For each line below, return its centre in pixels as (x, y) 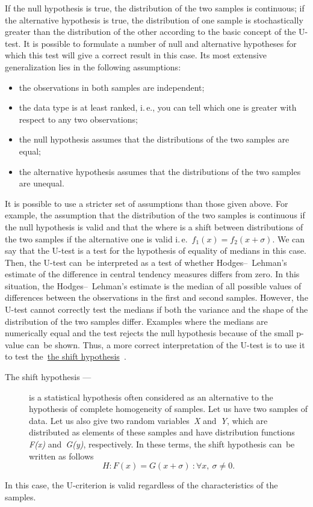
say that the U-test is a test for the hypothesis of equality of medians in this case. (156, 250)
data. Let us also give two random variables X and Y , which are (148, 420)
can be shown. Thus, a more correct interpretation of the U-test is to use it (166, 344)
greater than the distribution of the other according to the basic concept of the (150, 32)
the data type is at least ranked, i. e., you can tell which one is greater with (158, 107)
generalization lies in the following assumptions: (93, 66)
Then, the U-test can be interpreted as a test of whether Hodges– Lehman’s (146, 262)
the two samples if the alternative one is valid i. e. (96, 238)
